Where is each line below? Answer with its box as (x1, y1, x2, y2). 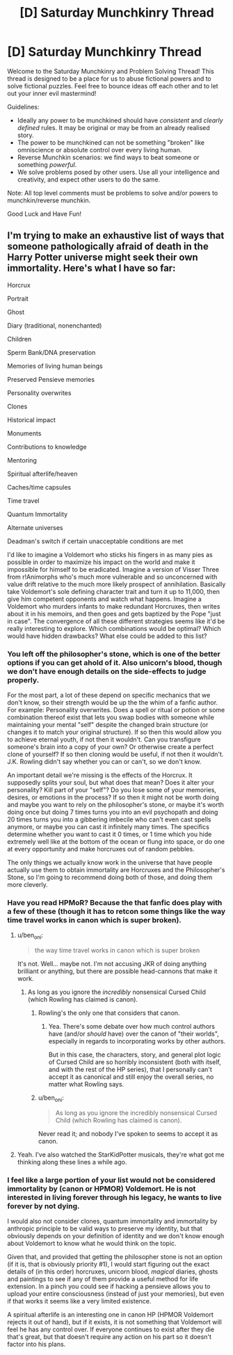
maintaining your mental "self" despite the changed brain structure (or (7, 721, 209, 729)
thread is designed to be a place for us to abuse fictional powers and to (7, 74, 212, 83)
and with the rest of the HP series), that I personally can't (48, 1066, 212, 1074)
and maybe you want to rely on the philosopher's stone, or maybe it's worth (7, 801, 225, 809)
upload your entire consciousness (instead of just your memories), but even (7, 1290, 225, 1298)
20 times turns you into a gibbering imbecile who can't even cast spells (7, 815, 211, 824)
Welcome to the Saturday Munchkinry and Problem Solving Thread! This (7, 67, 214, 75)
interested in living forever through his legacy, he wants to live (7, 1192, 223, 1202)
